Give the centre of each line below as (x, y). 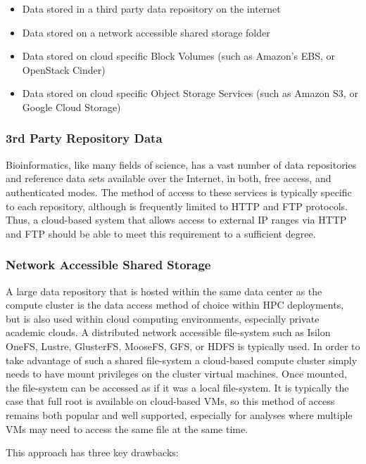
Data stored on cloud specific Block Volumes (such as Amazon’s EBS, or (179, 56)
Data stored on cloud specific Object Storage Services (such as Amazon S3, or (190, 93)
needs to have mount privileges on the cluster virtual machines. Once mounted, (176, 374)
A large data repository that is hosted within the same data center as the (164, 291)
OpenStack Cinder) (64, 69)
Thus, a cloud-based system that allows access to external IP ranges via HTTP (176, 220)
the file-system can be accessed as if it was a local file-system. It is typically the (177, 387)
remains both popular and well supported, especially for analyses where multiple (179, 414)
